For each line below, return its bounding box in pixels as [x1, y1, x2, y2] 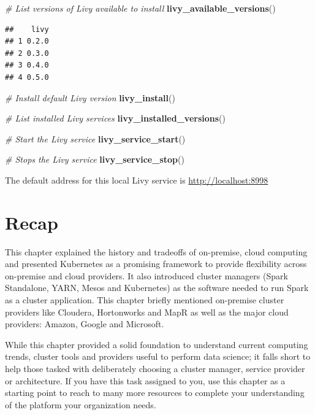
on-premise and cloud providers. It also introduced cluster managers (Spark [5, 269, 288, 282]
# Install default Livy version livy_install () [5, 91, 175, 104]
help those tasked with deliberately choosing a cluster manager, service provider [5, 362, 305, 374]
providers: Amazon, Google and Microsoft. [5, 317, 164, 330]
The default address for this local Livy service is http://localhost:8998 [5, 173, 268, 186]
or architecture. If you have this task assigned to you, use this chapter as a [5, 374, 286, 387]
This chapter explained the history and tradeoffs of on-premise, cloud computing [5, 245, 308, 258]
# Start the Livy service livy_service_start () [5, 132, 186, 145]
